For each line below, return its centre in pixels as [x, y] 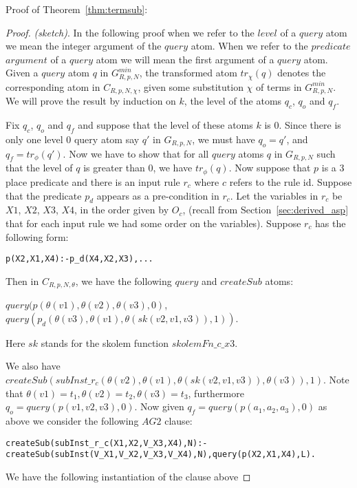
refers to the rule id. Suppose [291, 181]
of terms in [279, 86]
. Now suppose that [270, 168]
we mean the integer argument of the [84, 46]
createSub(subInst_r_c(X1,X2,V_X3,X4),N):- [107, 443]
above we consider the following [72, 420]
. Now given [159, 406]
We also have [33, 366]
